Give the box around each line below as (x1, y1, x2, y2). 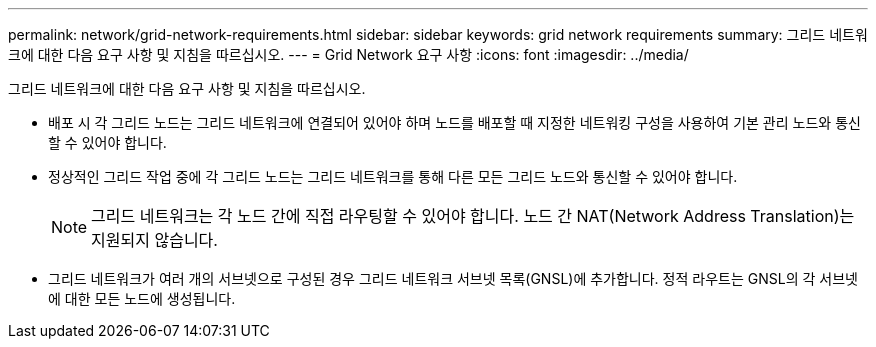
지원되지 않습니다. (91, 230, 218, 250)
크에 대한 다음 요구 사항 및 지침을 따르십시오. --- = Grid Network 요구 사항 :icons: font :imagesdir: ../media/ (8, 46, 689, 63)
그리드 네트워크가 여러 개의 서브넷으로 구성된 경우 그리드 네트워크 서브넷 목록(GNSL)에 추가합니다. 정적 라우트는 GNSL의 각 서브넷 (48, 270, 858, 287)
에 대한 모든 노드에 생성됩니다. (48, 290, 236, 307)
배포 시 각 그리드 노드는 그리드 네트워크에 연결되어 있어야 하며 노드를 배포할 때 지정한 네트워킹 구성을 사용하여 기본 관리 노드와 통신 (48, 114, 861, 131)
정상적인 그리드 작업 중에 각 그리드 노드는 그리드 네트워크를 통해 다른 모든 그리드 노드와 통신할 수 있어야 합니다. (48, 168, 738, 185)
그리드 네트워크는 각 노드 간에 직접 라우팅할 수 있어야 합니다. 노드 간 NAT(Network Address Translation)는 (91, 206, 855, 226)
